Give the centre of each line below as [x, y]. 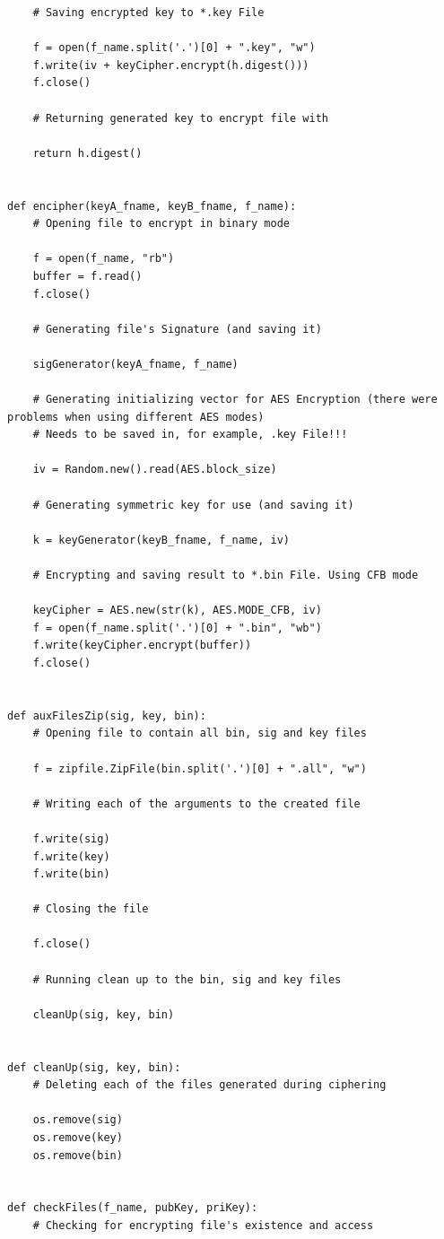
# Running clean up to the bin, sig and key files [187, 979]
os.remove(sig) [78, 1120]
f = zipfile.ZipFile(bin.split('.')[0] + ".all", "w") [200, 768]
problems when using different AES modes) [136, 417]
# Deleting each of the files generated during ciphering [209, 1085]
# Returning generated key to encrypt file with [180, 118]
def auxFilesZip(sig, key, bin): [107, 715]
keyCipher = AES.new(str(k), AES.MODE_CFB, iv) [177, 611]
